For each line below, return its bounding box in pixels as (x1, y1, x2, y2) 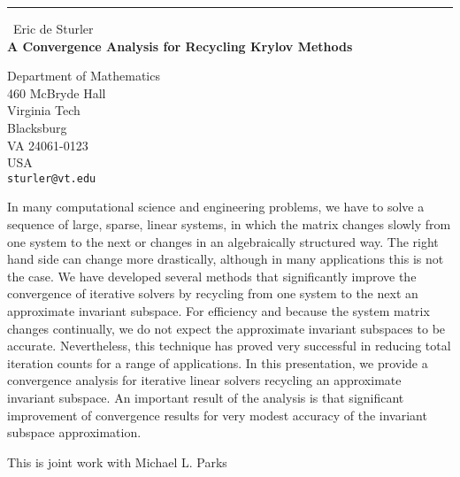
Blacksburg (7, 118, 67, 136)
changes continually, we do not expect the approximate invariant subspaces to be (7, 319, 446, 337)
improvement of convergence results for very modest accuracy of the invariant (7, 405, 427, 424)
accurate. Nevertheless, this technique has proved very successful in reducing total (7, 336, 451, 355)
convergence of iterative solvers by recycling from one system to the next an (7, 284, 418, 303)
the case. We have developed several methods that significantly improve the (7, 266, 417, 285)
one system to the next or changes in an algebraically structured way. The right (7, 232, 439, 250)
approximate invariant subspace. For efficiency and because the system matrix (7, 301, 430, 319)
